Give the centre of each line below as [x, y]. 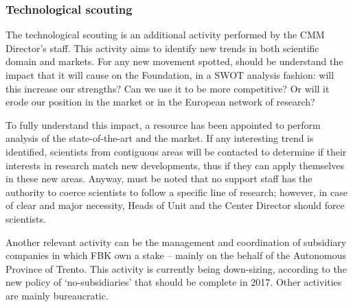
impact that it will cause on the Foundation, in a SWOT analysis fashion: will [170, 75]
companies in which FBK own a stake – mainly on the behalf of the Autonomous [176, 255]
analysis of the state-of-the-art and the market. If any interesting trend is [160, 138]
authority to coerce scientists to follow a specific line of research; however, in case [176, 192]
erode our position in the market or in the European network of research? [160, 102]
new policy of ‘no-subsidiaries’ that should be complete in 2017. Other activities [174, 282]
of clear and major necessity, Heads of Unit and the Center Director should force [175, 205]
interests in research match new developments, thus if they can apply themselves [175, 165]
